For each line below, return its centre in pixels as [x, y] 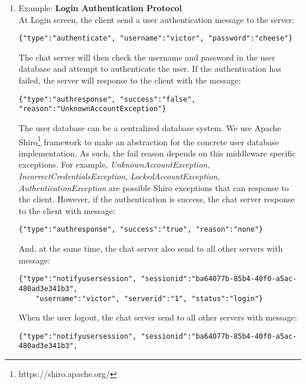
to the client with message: [67, 210]
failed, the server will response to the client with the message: [130, 80]
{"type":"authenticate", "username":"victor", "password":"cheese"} [156, 39]
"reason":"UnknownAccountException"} [92, 109]
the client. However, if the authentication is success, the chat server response [157, 199]
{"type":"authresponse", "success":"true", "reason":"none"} [141, 230]
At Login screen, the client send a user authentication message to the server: [156, 19]
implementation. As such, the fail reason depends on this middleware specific [157, 153]
